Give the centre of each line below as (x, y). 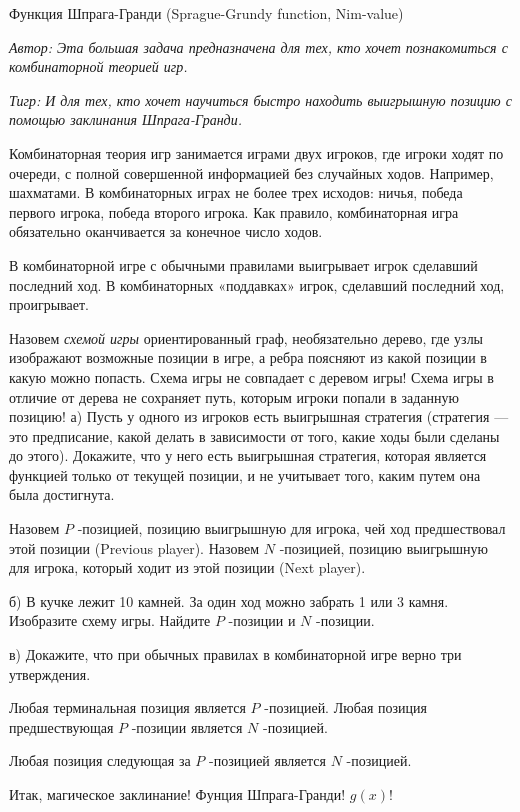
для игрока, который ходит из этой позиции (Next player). (187, 567)
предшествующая (61, 726)
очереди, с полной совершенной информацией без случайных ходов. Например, (251, 172)
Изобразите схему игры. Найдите (110, 620)
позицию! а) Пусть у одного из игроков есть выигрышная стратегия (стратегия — (259, 416)
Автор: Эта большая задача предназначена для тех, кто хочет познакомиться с (258, 46)
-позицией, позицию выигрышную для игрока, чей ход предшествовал (291, 528)
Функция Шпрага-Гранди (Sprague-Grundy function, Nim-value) (206, 13)
